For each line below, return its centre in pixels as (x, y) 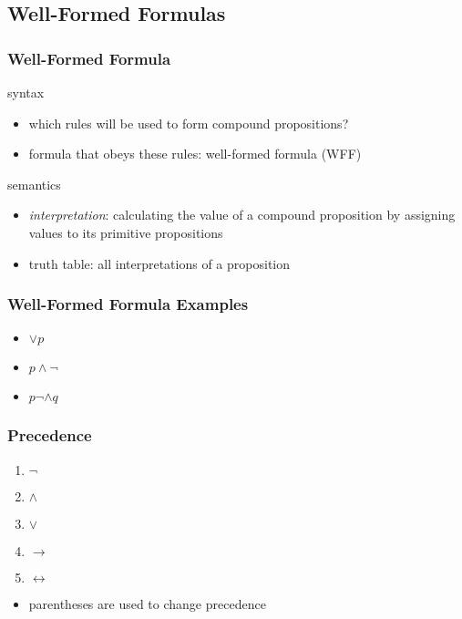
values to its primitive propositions (126, 232)
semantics (34, 184)
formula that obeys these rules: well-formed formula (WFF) (195, 154)
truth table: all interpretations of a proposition (159, 263)
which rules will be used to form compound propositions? (189, 123)
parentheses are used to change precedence (147, 603)
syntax (26, 92)
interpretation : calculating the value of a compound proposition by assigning (242, 215)
